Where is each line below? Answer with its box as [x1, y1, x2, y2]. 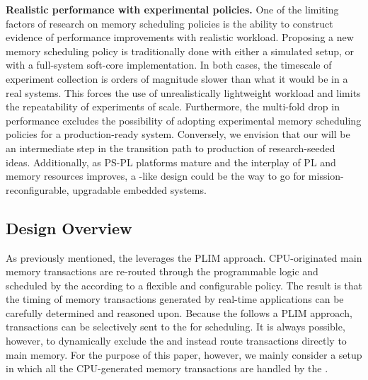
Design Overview [6, 217, 132, 238]
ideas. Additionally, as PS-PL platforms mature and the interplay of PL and [6, 154, 336, 169]
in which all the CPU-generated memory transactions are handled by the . [6, 361, 328, 376]
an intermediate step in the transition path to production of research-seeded [6, 140, 335, 155]
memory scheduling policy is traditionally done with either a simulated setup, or [6, 43, 355, 58]
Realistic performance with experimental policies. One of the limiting [6, 2, 339, 16]
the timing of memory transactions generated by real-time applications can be [6, 292, 344, 306]
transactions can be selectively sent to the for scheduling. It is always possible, [6, 319, 345, 334]
